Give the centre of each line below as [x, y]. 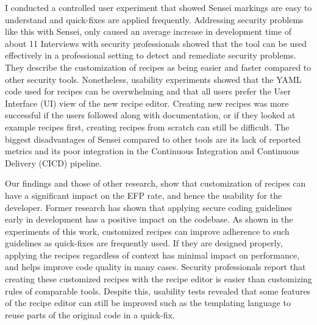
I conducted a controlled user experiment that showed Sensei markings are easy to [158, 7]
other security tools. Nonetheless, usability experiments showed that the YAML [153, 79]
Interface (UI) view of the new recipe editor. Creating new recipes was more [147, 103]
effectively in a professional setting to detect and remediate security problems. [151, 55]
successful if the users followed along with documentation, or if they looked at [150, 115]
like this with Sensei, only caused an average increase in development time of [148, 31]
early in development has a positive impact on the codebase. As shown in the [149, 219]
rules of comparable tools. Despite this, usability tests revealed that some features [158, 291]
